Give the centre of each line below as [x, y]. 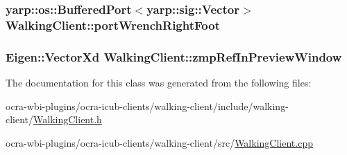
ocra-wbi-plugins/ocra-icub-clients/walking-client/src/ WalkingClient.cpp [159, 142]
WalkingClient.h [68, 119]
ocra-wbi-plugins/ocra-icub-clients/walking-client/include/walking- [147, 106]
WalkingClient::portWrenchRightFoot [113, 25]
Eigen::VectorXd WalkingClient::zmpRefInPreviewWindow [174, 56]
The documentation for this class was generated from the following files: [159, 82]
